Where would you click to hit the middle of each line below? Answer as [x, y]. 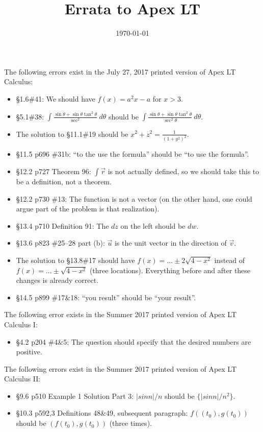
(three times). [130, 423]
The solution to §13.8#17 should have [75, 260]
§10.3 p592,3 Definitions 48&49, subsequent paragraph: [102, 413]
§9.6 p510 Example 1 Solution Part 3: [75, 395]
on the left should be [153, 225]
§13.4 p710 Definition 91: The [62, 225]
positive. [29, 352]
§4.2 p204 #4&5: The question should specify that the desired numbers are [134, 341]
